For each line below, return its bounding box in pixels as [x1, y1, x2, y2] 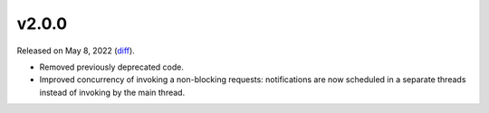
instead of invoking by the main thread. [39, 87, 186, 98]
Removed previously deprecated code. [39, 61, 185, 72]
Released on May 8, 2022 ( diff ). [16, 45, 135, 56]
